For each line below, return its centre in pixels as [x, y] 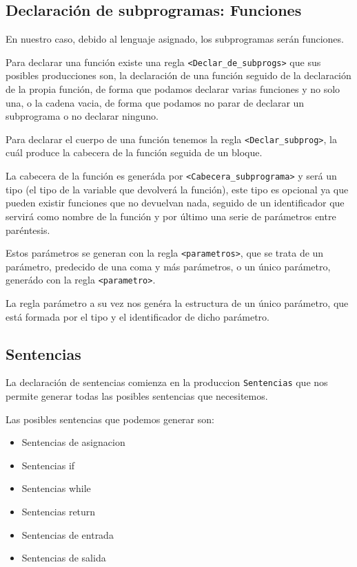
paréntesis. [28, 229]
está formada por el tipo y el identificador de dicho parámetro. [137, 316]
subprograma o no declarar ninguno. [82, 116]
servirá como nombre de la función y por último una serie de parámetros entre [171, 216]
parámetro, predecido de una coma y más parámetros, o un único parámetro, [168, 266]
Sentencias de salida [64, 558]
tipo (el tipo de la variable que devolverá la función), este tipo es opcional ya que [177, 189]
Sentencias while [56, 488]
